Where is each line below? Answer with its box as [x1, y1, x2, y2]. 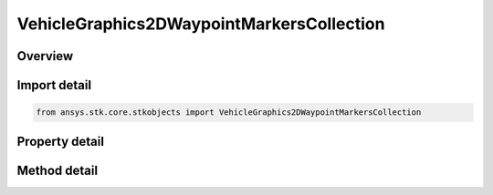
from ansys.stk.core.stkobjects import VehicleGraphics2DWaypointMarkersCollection [36, 108, 422, 118]
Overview [16, 48, 74, 64]
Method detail [16, 162, 99, 178]
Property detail [16, 133, 105, 149]
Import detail [16, 77, 91, 93]
